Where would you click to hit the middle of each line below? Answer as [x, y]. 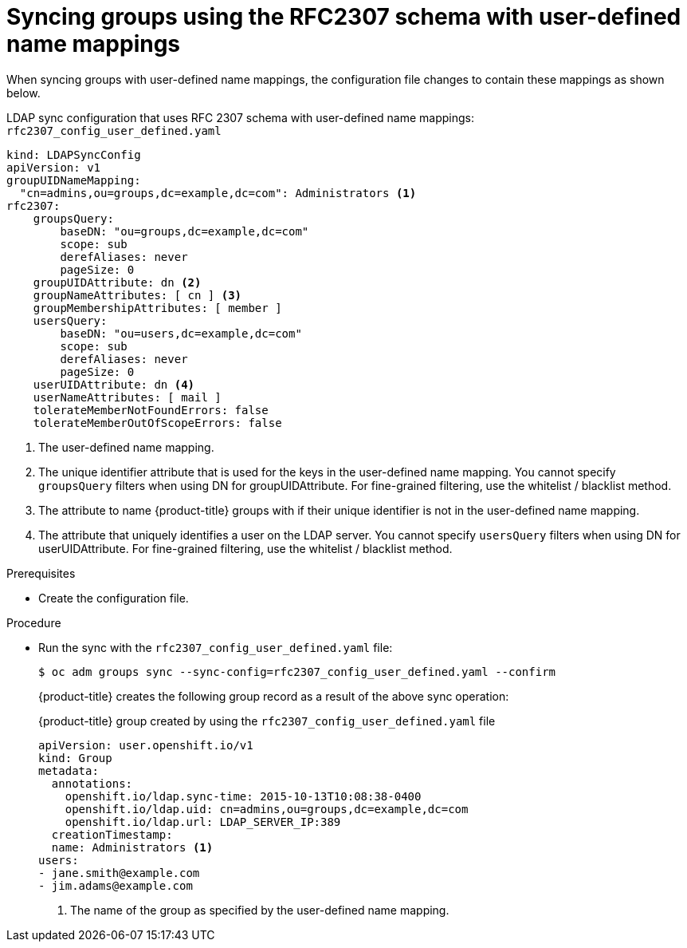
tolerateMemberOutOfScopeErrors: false [157, 423]
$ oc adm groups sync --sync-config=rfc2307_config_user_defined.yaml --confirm [297, 671]
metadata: [69, 770]
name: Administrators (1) [132, 847]
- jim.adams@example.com [116, 885]
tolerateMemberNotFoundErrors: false [151, 410]
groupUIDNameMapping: [74, 180]
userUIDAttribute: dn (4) [114, 384]
